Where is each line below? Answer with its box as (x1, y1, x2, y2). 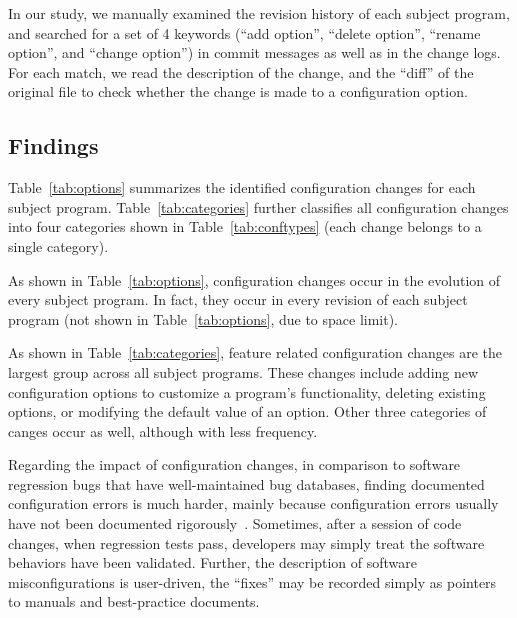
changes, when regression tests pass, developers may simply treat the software (8, 532, 485, 553)
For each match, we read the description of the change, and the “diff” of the (8, 61, 474, 82)
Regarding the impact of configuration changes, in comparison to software (8, 454, 461, 475)
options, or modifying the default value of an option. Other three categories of (8, 401, 487, 422)
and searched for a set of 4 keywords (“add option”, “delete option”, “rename (8, 22, 481, 43)
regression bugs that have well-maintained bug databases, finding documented (8, 473, 485, 494)
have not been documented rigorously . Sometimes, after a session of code (8, 513, 462, 534)
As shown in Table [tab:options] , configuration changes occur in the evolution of (8, 269, 500, 290)
